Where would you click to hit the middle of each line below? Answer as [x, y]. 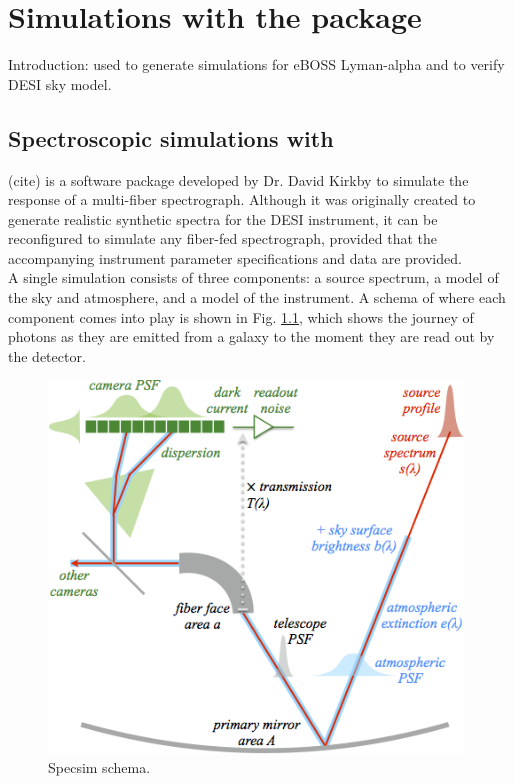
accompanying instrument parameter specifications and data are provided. [235, 257]
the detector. [47, 355]
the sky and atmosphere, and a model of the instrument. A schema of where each [257, 297]
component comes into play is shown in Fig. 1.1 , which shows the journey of [241, 316]
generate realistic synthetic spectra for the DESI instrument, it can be [223, 218]
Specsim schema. [99, 767]
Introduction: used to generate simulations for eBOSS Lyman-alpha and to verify [256, 64]
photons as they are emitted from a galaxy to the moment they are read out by [251, 336]
